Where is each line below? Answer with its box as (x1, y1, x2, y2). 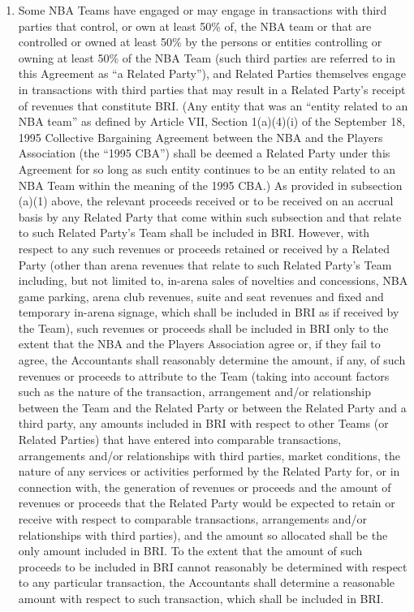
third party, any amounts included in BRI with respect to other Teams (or (18, 415, 389, 432)
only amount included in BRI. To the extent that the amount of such (18, 542, 363, 559)
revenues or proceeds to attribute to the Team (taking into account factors (18, 367, 390, 384)
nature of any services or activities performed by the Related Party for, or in (18, 463, 400, 480)
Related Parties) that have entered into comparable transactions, (18, 431, 342, 448)
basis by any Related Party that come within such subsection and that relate (18, 208, 402, 225)
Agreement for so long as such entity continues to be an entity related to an (18, 160, 396, 177)
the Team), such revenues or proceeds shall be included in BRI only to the (18, 319, 389, 336)
